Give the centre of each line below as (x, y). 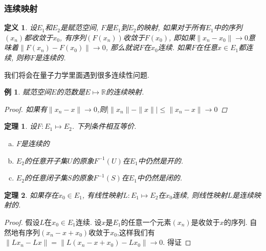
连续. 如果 (175, 47)
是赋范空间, (80, 27)
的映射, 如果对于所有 (171, 27)
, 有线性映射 (103, 195)
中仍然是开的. (161, 160)
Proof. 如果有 (26, 109)
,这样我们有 (136, 232)
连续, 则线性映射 (200, 195)
